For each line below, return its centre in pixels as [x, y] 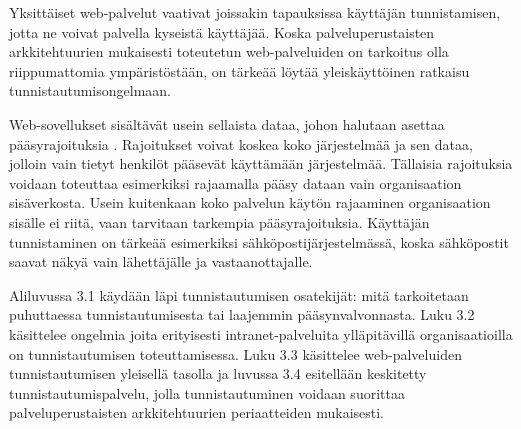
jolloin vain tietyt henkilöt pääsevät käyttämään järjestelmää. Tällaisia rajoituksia [261, 163]
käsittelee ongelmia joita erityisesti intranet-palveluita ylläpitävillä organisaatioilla [261, 333]
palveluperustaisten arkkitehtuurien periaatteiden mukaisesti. [197, 412]
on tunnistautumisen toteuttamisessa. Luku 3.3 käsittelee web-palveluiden [235, 353]
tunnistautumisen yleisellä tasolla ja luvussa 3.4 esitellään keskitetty [218, 373]
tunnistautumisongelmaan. [90, 90]
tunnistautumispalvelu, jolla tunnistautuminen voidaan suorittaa [207, 392]
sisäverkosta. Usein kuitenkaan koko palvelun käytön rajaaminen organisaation [250, 202]
